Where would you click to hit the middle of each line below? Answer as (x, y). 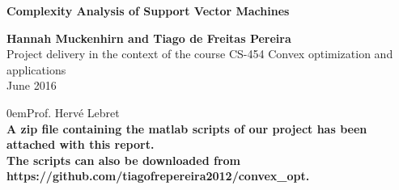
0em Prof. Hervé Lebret (63, 112)
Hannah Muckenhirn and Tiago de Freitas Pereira (149, 38)
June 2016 (32, 85)
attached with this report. (81, 144)
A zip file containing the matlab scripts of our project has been (187, 128)
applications (36, 69)
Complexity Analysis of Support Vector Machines (148, 11)
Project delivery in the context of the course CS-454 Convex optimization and (200, 54)
